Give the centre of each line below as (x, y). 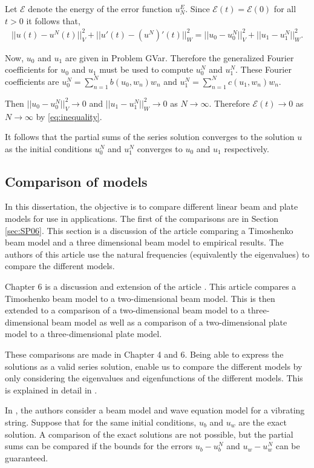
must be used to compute (146, 69)
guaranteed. (27, 457)
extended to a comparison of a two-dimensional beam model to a (125, 310)
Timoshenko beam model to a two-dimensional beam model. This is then (140, 298)
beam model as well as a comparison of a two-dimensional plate (169, 322)
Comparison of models (76, 181)
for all (285, 8)
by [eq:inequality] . (69, 116)
